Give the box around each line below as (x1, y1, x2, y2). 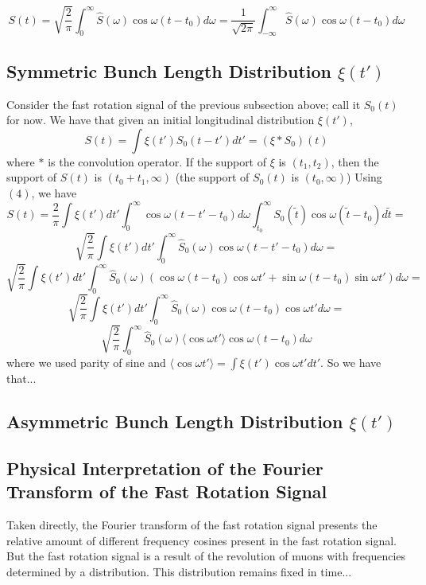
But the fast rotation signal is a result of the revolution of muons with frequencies (6, 548, 406, 564)
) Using (347, 169, 382, 185)
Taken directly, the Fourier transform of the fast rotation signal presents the (6, 516, 378, 532)
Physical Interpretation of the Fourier (6, 455, 323, 480)
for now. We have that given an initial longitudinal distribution (6, 111, 315, 128)
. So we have (320, 353, 381, 370)
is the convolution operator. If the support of (48, 153, 267, 170)
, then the (331, 153, 379, 170)
